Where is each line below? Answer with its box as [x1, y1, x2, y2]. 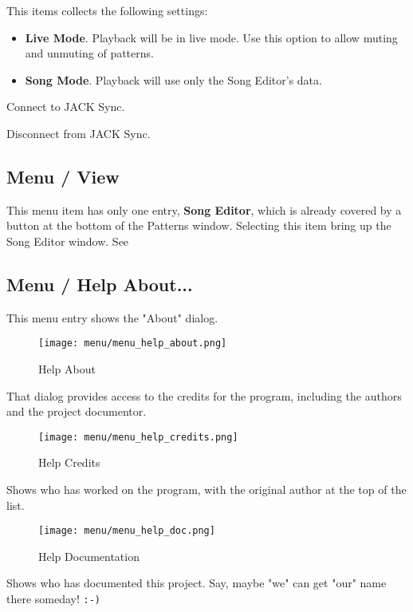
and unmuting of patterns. [25, 45, 154, 61]
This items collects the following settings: [6, 2, 208, 18]
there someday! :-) [6, 590, 101, 607]
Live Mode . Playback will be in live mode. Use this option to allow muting [25, 29, 398, 45]
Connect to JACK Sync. [6, 98, 125, 115]
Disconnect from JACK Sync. [6, 124, 151, 141]
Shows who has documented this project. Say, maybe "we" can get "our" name [6, 574, 387, 591]
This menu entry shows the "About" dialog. [6, 309, 218, 326]
